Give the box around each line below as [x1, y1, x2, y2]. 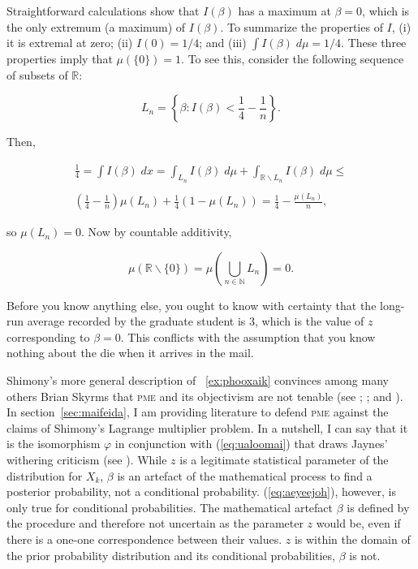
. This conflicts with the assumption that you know [120, 328, 376, 345]
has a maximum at [238, 2, 331, 19]
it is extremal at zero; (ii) [6, 34, 133, 51]
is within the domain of [294, 531, 411, 547]
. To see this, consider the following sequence [181, 50, 404, 67]
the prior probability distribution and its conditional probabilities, [6, 546, 335, 563]
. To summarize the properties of [220, 18, 383, 35]
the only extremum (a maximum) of [6, 18, 186, 35]
